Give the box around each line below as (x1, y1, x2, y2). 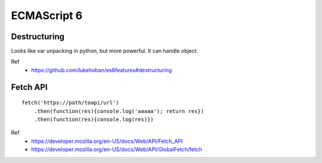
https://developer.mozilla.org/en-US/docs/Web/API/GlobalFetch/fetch (31, 146, 203, 153)
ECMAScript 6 (11, 9, 83, 22)
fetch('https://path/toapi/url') (21, 99, 119, 106)
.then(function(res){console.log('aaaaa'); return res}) (33, 108, 204, 114)
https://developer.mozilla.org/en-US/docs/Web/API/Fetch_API (31, 137, 183, 145)
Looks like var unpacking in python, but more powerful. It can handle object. (11, 48, 199, 55)
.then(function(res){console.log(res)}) (33, 116, 154, 123)
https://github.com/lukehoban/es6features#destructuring (31, 66, 172, 74)
